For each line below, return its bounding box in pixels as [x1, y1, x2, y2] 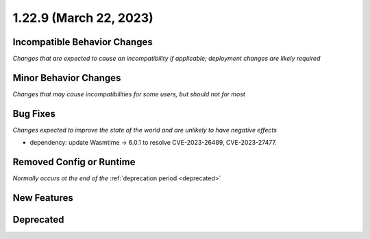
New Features [12, 192, 73, 203]
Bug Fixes [12, 108, 56, 119]
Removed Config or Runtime [12, 156, 136, 168]
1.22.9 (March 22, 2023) [12, 10, 153, 25]
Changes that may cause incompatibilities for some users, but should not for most [12, 89, 246, 98]
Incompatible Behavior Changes [12, 36, 153, 48]
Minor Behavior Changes [12, 72, 121, 83]
